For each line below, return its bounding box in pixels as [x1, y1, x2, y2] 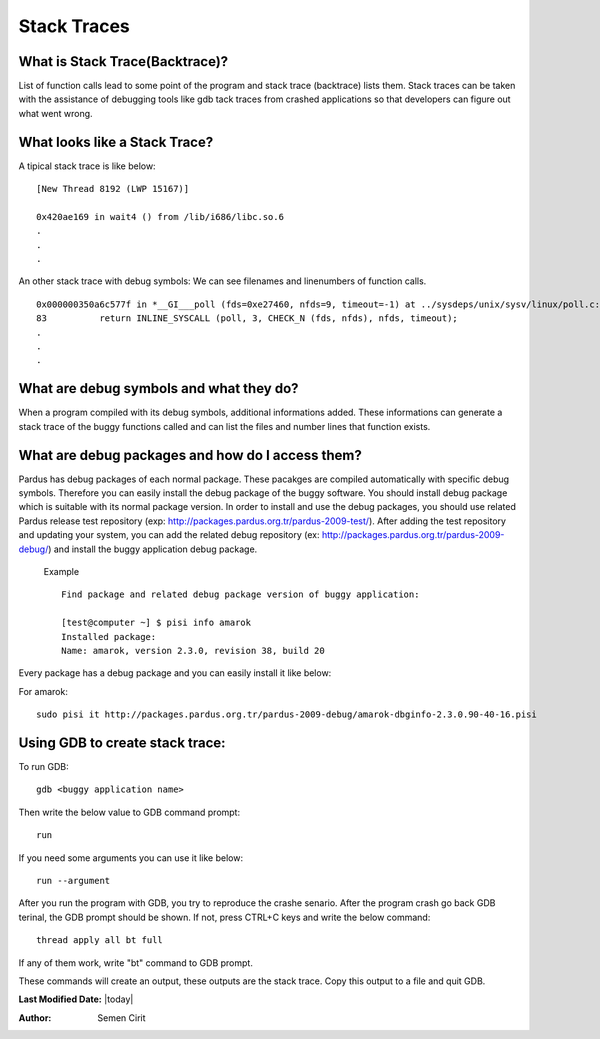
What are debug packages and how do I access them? [18, 446, 362, 464]
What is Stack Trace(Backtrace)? [18, 53, 229, 70]
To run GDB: [18, 761, 69, 773]
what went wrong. [18, 107, 94, 119]
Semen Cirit [97, 1011, 146, 1024]
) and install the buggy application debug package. [48, 543, 258, 555]
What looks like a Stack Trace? [18, 133, 214, 150]
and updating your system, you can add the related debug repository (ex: [18, 529, 320, 541]
